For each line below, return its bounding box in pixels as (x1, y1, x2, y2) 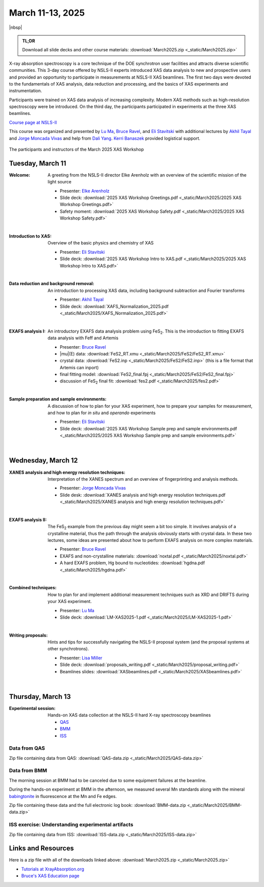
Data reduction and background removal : (9, 281, 95, 287)
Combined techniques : (9, 585, 57, 591)
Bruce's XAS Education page (21, 873, 80, 879)
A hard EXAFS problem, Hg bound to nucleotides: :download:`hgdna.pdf (60, 560, 205, 566)
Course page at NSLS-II (9, 119, 57, 125)
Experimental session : (9, 705, 56, 711)
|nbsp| (9, 24, 22, 30)
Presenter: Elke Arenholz (60, 188, 110, 194)
